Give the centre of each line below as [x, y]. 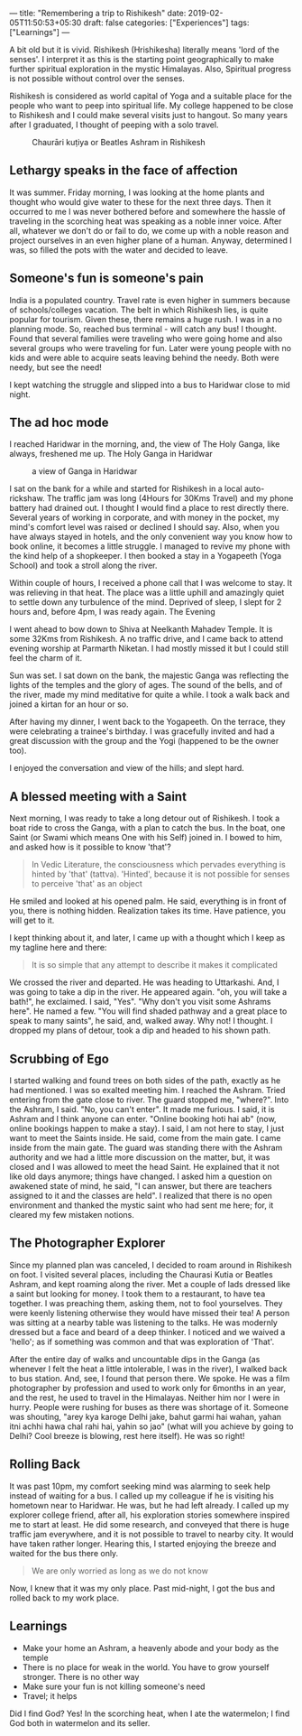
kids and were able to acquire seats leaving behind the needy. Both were [144, 357]
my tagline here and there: [58, 948]
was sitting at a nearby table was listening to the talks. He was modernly [143, 1323]
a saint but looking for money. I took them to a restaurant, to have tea [137, 1294]
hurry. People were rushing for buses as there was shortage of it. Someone [149, 1406]
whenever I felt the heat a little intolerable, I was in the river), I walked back [148, 1369]
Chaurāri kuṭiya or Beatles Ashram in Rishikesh [119, 142]
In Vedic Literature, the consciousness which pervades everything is [158, 865]
